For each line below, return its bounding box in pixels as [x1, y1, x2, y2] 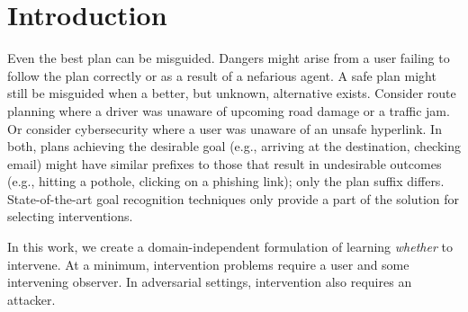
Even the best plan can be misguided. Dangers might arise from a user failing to [7, 49, 450, 67]
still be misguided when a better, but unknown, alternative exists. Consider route [7, 84, 456, 103]
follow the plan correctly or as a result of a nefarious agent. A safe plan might [7, 66, 436, 85]
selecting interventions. [7, 207, 133, 226]
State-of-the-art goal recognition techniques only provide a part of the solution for [7, 189, 460, 208]
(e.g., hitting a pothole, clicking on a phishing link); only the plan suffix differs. [7, 172, 445, 191]
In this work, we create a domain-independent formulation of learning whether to [7, 237, 453, 256]
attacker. [7, 290, 56, 308]
